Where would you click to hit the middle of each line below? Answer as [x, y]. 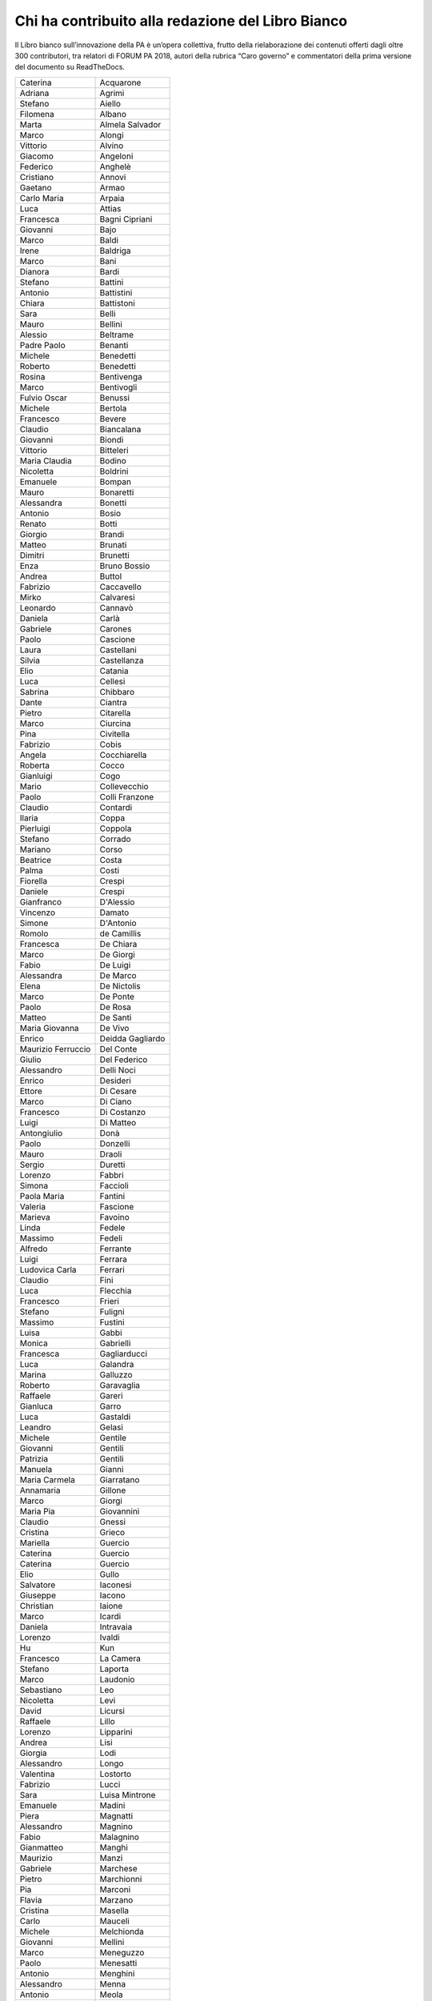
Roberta [35, 765]
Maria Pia [37, 1511]
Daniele [34, 891]
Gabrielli [115, 1343]
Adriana [34, 93]
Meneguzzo [122, 1952]
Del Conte [118, 1049]
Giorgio [34, 534]
